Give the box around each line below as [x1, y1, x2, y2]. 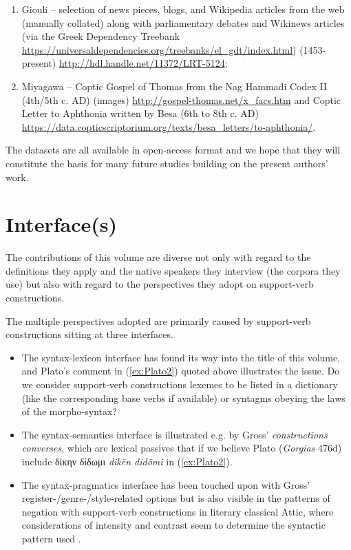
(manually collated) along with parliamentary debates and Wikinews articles [21, 15, 345, 30]
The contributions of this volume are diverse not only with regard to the [6, 250, 311, 264]
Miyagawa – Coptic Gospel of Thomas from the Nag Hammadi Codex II [21, 78, 327, 93]
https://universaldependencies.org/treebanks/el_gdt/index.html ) [21, 42, 297, 56]
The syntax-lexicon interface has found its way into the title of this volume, [21, 350, 341, 364]
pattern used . [21, 531, 81, 545]
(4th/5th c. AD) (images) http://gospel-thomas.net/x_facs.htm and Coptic [21, 92, 341, 107]
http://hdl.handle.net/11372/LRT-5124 [58, 56, 225, 70]
